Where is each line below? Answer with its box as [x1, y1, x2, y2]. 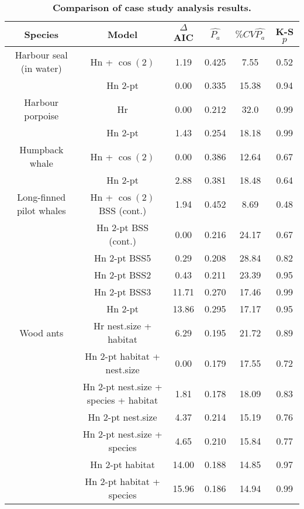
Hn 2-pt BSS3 [94, 285, 151, 298]
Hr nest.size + [93, 319, 152, 332]
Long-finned [17, 190, 66, 204]
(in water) [20, 61, 62, 75]
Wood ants [19, 325, 64, 339]
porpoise [24, 109, 59, 122]
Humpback [19, 143, 64, 156]
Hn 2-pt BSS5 [94, 251, 151, 264]
